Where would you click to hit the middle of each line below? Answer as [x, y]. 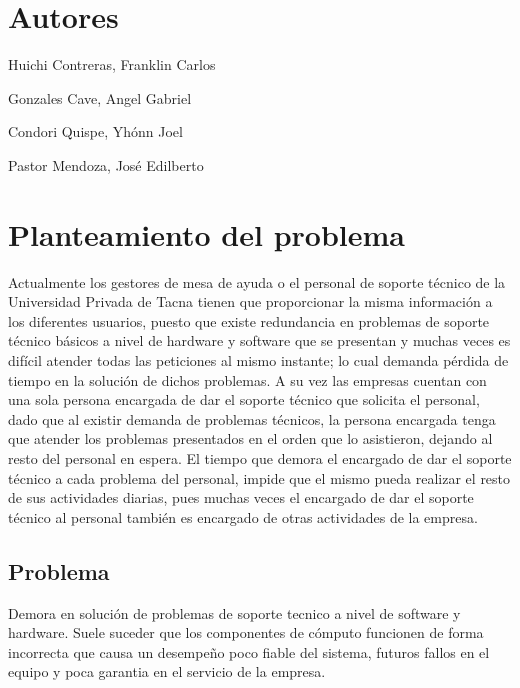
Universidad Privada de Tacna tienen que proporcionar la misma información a [250, 301]
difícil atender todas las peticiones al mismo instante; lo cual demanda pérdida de [258, 360]
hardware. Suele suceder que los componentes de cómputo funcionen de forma [246, 632]
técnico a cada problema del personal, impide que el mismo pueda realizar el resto [259, 477]
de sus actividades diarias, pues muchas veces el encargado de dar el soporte [241, 497]
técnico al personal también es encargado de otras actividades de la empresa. [243, 516]
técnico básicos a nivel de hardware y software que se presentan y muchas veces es [259, 340]
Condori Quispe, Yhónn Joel [95, 131]
